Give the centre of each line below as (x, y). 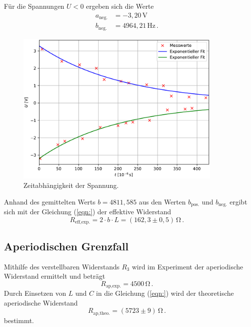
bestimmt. (19, 320)
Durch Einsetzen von (35, 293)
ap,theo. (102, 313)
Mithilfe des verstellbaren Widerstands (62, 266)
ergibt (239, 201)
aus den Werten (162, 201)
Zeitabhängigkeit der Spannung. (71, 185)
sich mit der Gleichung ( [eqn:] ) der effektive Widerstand (88, 212)
